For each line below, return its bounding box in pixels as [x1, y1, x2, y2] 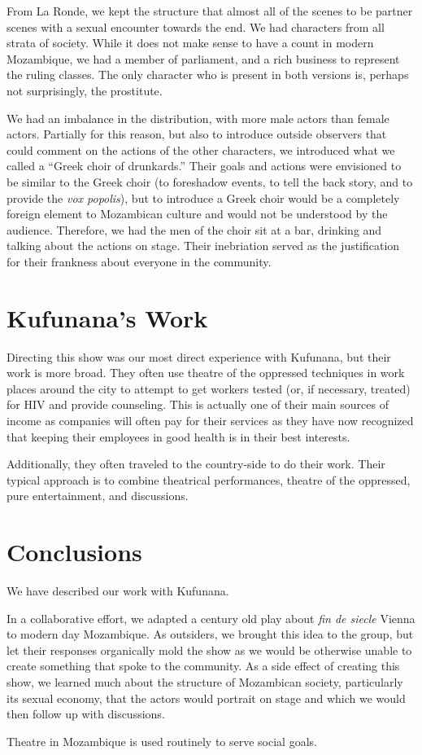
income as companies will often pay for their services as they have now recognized [7, 412, 414, 428]
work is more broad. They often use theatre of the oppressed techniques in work [7, 364, 405, 381]
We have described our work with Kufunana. [7, 582, 229, 599]
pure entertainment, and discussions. [7, 487, 189, 504]
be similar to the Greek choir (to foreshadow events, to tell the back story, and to [7, 173, 413, 190]
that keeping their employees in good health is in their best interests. [7, 428, 350, 445]
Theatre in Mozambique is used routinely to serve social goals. [7, 732, 317, 749]
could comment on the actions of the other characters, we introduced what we [7, 141, 395, 158]
